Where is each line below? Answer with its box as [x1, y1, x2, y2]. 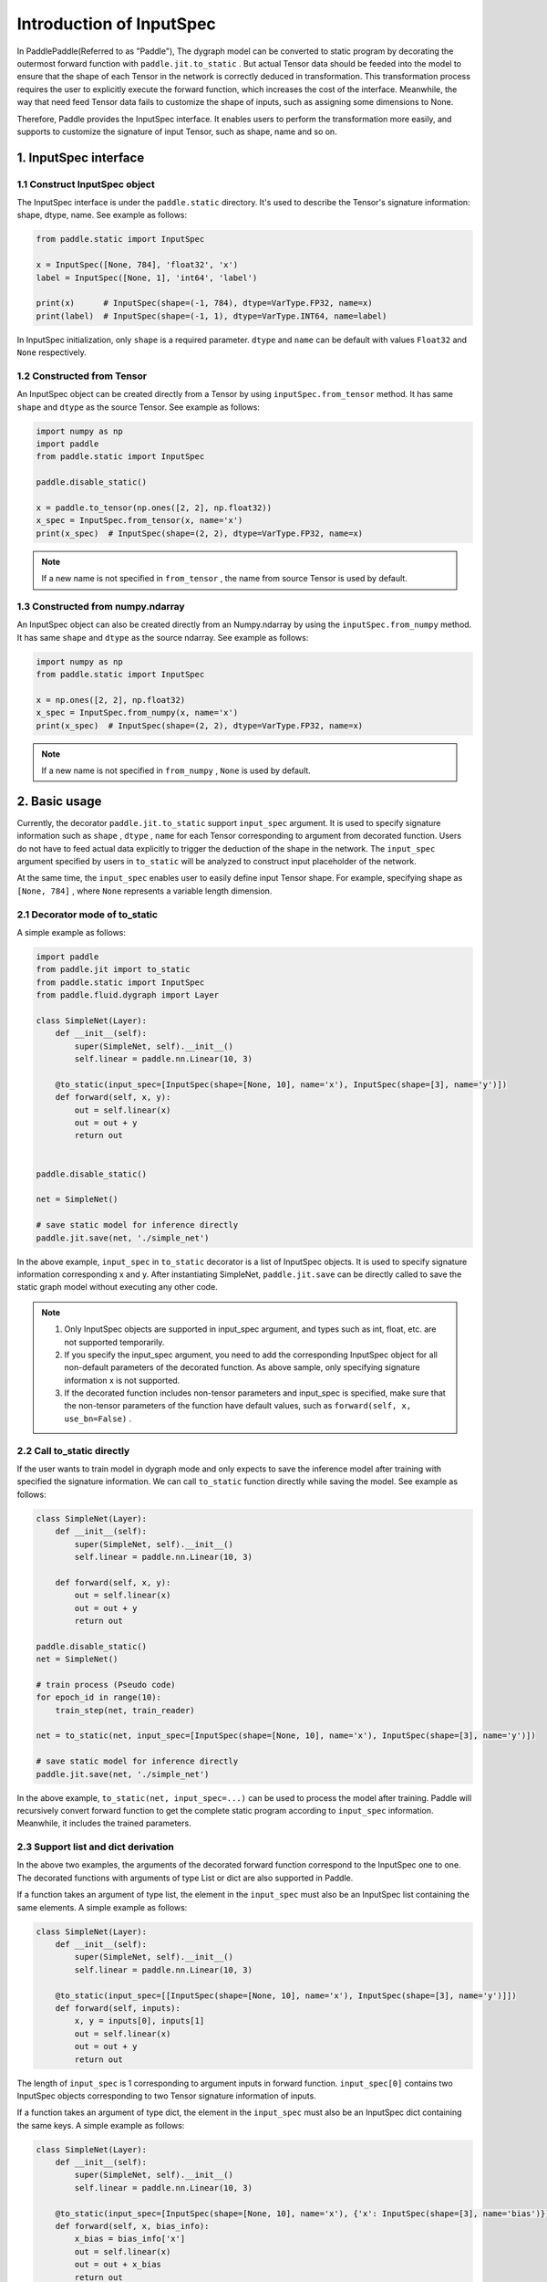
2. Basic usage [16, 793, 102, 809]
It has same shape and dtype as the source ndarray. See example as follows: [16, 632, 309, 643]
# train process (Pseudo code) [36, 1680, 177, 1690]
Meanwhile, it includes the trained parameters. [16, 1817, 191, 1829]
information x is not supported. [64, 1375, 181, 1386]
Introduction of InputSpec [16, 14, 216, 34]
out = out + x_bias [74, 2259, 161, 2270]
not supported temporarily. [64, 1336, 165, 1347]
